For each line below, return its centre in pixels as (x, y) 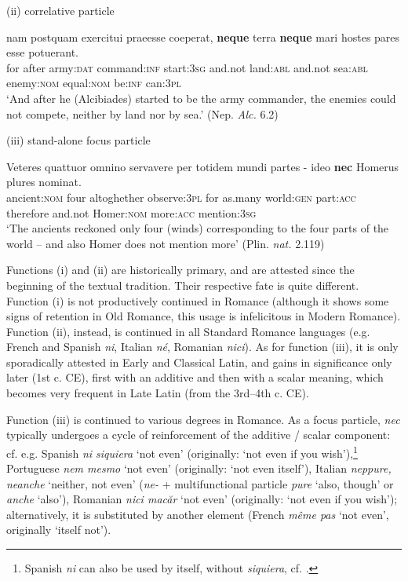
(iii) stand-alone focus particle (78, 140)
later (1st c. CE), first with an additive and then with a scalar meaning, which (195, 377)
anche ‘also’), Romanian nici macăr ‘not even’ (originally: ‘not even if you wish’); (202, 499)
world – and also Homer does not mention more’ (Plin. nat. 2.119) (166, 243)
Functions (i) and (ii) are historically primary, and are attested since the (180, 270)
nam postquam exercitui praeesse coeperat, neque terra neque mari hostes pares (203, 37)
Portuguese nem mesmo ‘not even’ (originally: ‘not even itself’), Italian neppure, (199, 468)
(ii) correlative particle (60, 10)
